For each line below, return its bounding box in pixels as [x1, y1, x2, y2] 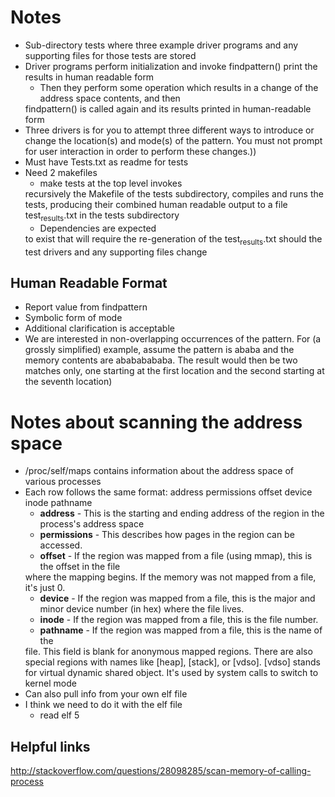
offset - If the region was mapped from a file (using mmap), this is [39, 550, 313, 562]
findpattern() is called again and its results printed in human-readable [24, 102, 312, 115]
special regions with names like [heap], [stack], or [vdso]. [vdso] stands [24, 656, 321, 668]
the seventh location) [24, 376, 113, 388]
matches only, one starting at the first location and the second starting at [24, 365, 325, 377]
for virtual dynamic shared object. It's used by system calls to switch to [24, 667, 319, 679]
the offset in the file [39, 561, 121, 573]
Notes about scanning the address [10, 411, 303, 433]
